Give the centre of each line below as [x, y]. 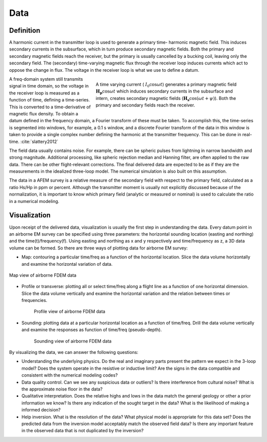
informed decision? [41, 410]
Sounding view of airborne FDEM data [73, 341]
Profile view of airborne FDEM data [70, 311]
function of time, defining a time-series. [49, 100]
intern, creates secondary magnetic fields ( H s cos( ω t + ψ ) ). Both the [166, 99]
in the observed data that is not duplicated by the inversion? [83, 431]
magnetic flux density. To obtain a [44, 113]
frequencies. [34, 300]
